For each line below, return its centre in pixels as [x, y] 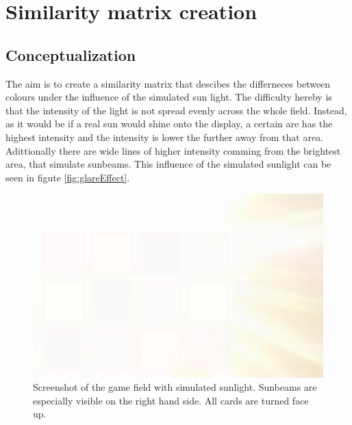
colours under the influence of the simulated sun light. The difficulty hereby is [169, 97]
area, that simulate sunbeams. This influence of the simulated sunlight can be [168, 164]
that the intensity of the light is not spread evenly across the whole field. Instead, [176, 110]
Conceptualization [71, 54]
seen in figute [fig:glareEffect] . [68, 177]
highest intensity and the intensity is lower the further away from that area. [165, 137]
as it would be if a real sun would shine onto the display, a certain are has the [169, 124]
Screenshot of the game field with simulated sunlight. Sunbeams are [175, 387]
